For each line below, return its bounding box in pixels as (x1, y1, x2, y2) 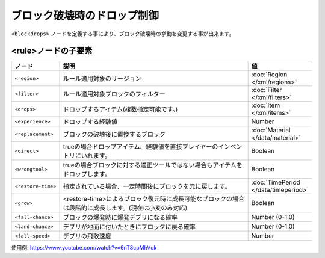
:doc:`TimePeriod (251, 178, 300, 186)
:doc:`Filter (251, 86, 282, 94)
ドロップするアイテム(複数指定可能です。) (63, 105, 178, 114)
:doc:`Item (251, 101, 280, 109)
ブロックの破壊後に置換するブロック (63, 130, 166, 138)
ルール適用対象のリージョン (63, 75, 141, 83)
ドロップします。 (63, 170, 111, 179)
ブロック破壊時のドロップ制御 (11, 9, 159, 22)
